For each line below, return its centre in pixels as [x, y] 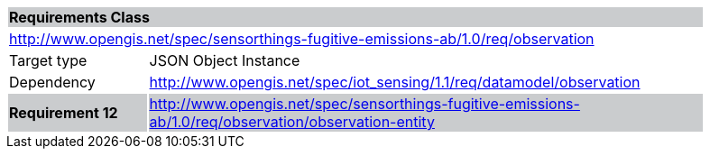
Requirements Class [79, 17]
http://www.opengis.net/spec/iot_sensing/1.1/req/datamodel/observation [395, 82]
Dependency [52, 82]
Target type [48, 60]
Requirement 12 [64, 113]
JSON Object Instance [225, 60]
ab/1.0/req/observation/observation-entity [292, 122]
